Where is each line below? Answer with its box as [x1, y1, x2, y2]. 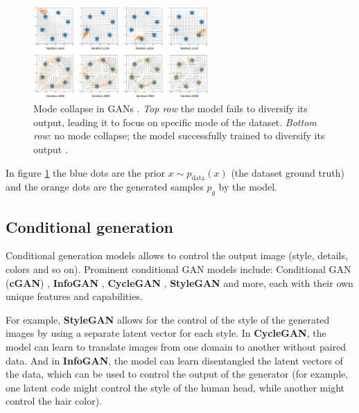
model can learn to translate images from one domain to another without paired [6, 339, 347, 353]
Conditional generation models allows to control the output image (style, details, [6, 248, 348, 263]
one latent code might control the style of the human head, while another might [6, 380, 344, 394]
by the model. [218, 179, 278, 194]
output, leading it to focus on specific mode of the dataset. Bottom [33, 114, 317, 129]
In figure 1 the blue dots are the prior [6, 165, 166, 179]
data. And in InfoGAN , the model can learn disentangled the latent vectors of [6, 353, 343, 367]
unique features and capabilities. [6, 289, 143, 304]
